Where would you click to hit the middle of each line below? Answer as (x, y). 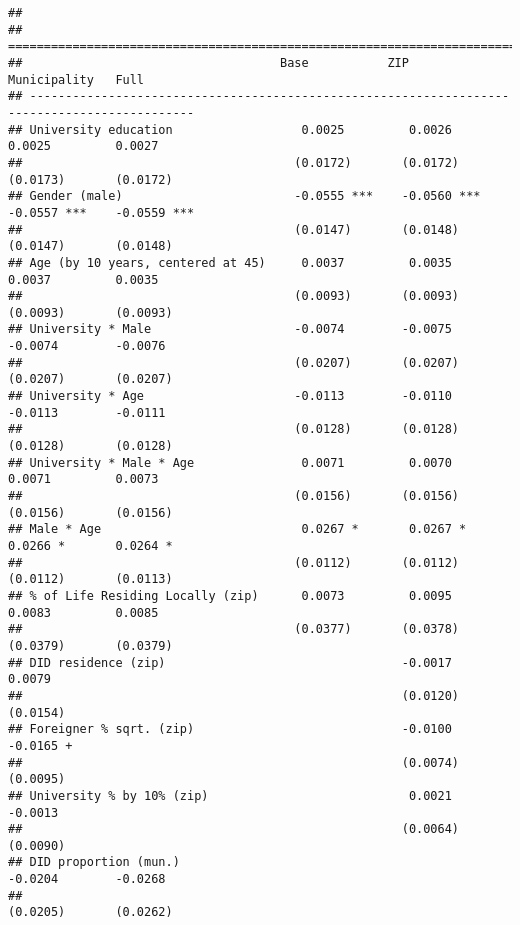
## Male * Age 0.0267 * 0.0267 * (237, 529)
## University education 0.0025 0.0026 (230, 129)
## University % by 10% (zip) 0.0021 (230, 795)
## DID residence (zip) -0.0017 (230, 662)
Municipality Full (76, 79)
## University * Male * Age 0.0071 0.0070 (230, 462)
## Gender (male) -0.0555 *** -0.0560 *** (244, 196)
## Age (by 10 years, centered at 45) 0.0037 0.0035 (230, 262)
